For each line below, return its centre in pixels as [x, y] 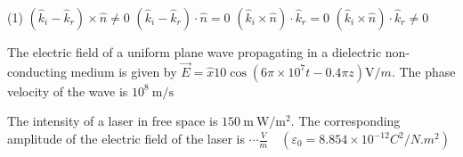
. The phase [423, 71]
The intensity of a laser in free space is [113, 121]
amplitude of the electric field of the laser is [126, 138]
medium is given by [124, 71]
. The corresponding [345, 121]
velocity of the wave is [68, 91]
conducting [37, 71]
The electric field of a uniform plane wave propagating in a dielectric [195, 52]
